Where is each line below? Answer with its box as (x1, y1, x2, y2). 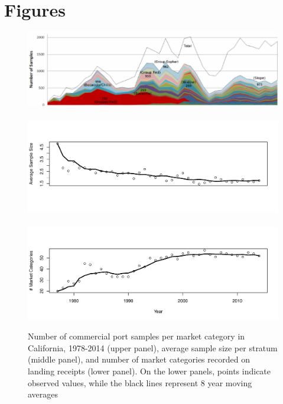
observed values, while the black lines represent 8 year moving (28, 376, 252, 389)
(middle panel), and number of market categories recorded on (28, 353, 250, 365)
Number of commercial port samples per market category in (28, 330, 245, 342)
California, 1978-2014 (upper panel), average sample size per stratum (28, 341, 278, 354)
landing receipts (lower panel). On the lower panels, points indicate (28, 364, 271, 377)
